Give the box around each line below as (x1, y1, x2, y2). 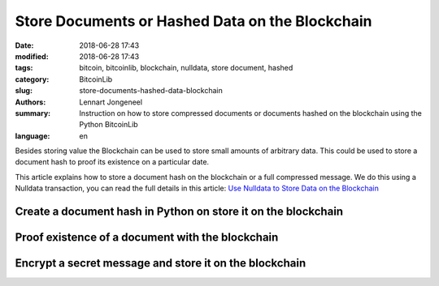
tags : (15, 63, 33, 73)
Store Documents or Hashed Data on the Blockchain (15, 12, 372, 30)
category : (15, 74, 50, 84)
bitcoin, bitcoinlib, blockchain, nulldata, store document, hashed (79, 63, 293, 73)
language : (15, 130, 50, 141)
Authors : (15, 97, 46, 107)
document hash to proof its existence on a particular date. (15, 157, 210, 167)
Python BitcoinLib (79, 120, 138, 130)
